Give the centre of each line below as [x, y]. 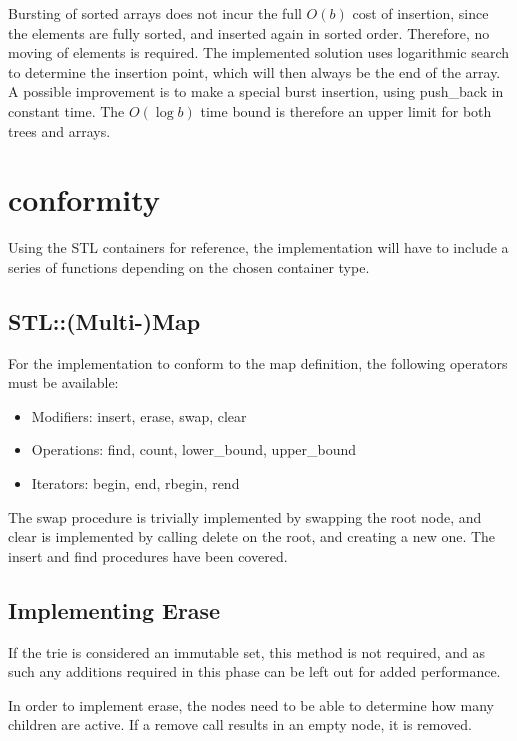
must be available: [63, 382]
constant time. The [66, 110]
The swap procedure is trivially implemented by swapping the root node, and [245, 516]
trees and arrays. [59, 130]
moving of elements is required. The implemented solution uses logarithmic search [259, 52]
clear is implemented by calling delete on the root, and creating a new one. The [252, 536]
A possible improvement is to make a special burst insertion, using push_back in [256, 91]
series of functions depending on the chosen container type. [189, 266]
